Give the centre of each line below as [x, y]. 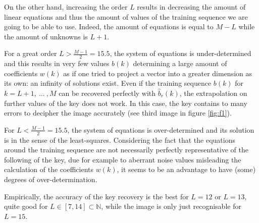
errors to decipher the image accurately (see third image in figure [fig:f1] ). [118, 113]
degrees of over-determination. [51, 179]
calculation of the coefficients [49, 169]
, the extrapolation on [213, 93]
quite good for [26, 206]
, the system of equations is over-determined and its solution [161, 129]
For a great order [31, 53]
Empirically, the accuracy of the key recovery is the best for [96, 196]
